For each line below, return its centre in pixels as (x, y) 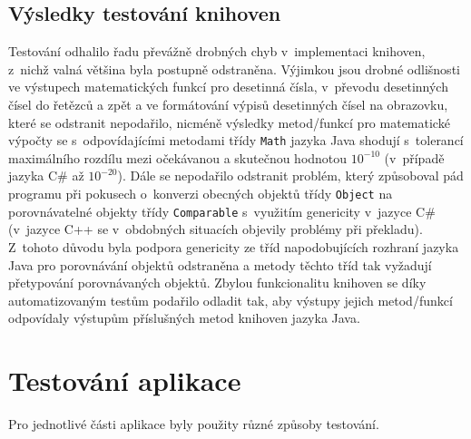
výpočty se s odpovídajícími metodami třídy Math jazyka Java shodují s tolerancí (236, 140)
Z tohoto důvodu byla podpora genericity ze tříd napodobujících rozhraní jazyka (234, 246)
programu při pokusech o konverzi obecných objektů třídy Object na (201, 194)
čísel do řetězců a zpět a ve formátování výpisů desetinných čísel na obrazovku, (228, 104)
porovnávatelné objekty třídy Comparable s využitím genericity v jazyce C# (222, 211)
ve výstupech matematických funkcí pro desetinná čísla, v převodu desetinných (228, 87)
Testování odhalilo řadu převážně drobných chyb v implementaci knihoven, (217, 51)
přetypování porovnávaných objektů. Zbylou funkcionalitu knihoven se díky (217, 283)
